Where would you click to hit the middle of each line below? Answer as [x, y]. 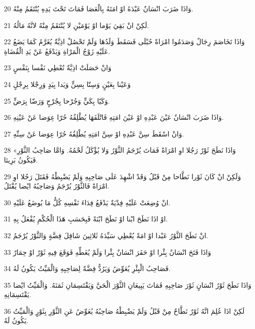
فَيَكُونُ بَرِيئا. [21, 159]
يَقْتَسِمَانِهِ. [18, 294]
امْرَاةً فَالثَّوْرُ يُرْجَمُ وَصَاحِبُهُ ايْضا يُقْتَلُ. [57, 186]
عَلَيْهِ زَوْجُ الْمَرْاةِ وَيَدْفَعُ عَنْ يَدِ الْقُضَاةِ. [57, 51]
